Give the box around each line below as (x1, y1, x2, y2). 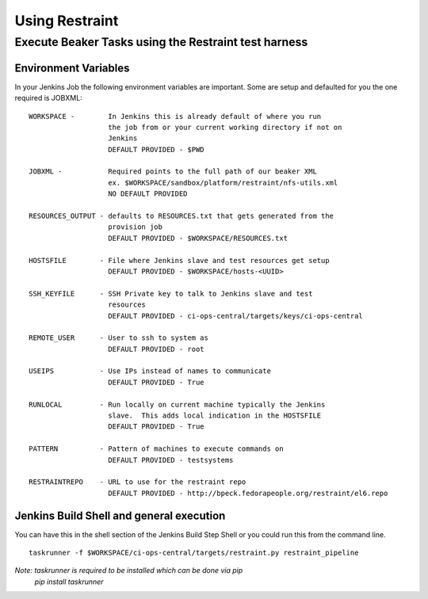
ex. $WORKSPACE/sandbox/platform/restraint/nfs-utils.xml (108, 178, 338, 187)
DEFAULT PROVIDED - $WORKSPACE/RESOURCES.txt (108, 234, 289, 242)
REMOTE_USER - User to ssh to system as (29, 334, 209, 342)
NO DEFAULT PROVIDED (108, 189, 188, 198)
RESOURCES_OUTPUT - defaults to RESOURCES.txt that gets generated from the (29, 212, 334, 221)
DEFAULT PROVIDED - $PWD (108, 145, 205, 154)
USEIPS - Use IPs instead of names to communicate (29, 367, 271, 376)
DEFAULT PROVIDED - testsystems (108, 456, 234, 464)
